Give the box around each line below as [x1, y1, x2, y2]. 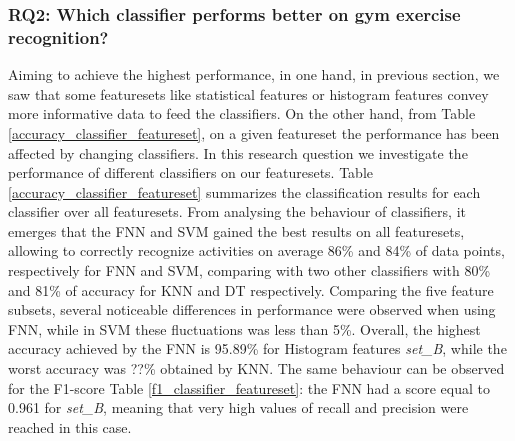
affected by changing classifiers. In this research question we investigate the [8, 142, 468, 163]
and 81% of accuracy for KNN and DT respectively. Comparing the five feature [8, 279, 494, 300]
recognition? [8, 24, 109, 49]
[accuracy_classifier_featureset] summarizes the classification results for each [8, 181, 481, 202]
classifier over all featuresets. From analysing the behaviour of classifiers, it [8, 201, 466, 222]
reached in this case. [8, 416, 132, 437]
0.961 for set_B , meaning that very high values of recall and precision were [8, 397, 469, 418]
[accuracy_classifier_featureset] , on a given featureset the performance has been [8, 122, 500, 143]
